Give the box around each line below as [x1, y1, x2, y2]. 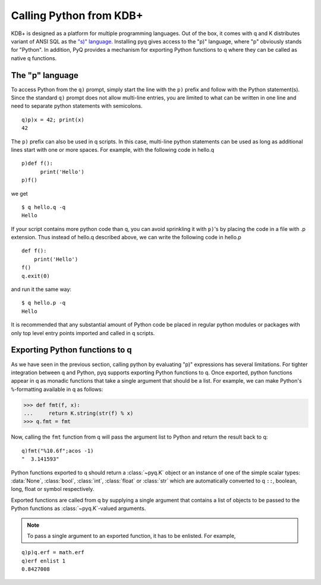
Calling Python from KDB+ [11, 9, 144, 22]
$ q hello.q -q [21, 204, 66, 211]
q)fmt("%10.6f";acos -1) [21, 447, 94, 454]
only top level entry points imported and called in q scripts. [11, 329, 155, 336]
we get [11, 190, 28, 197]
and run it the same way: [11, 286, 71, 293]
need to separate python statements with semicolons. [11, 102, 143, 110]
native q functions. [11, 54, 57, 62]
